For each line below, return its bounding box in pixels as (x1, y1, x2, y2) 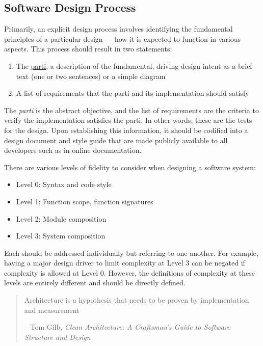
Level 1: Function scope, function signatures (16, 196, 153, 206)
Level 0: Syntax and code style (16, 179, 112, 190)
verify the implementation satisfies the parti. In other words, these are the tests (4, 115, 252, 125)
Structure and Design (24, 331, 91, 342)
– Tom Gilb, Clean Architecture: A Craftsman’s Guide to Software (24, 322, 230, 332)
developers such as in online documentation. (4, 145, 142, 155)
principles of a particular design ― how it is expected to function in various (4, 33, 241, 44)
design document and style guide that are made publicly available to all (4, 135, 228, 145)
